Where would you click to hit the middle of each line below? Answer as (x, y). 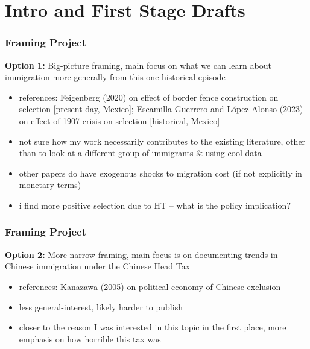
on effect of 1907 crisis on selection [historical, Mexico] (119, 120)
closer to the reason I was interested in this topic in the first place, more (153, 327)
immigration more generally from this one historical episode (115, 77)
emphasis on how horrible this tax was (90, 338)
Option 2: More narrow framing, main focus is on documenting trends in (141, 254)
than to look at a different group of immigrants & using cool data (140, 153)
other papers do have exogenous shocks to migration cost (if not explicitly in (160, 173)
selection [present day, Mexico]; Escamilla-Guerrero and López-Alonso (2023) (161, 109)
